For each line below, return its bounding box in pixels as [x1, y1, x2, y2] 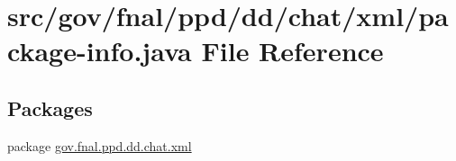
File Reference [201, 32, 384, 69]
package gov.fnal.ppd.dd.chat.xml [7, 136, 192, 155]
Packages [7, 94, 93, 121]
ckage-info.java [7, 32, 192, 69]
